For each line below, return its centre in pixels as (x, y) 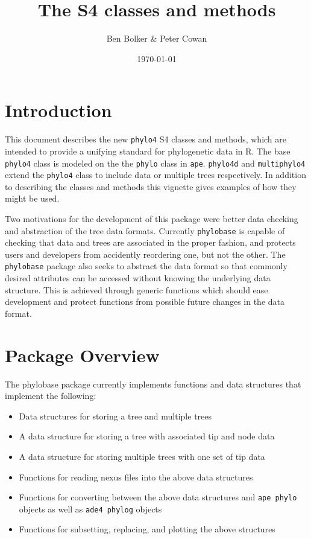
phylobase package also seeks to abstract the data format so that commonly (146, 266)
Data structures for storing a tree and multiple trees (115, 416)
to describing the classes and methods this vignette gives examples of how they (151, 186)
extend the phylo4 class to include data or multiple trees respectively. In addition (155, 175)
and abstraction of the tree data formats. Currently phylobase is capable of (145, 230)
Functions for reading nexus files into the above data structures (136, 477)
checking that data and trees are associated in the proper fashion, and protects (150, 242)
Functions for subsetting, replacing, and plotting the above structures (147, 529)
